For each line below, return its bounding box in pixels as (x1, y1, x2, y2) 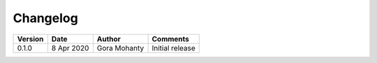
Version (17, 34, 44, 44)
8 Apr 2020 (51, 43, 89, 53)
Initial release (151, 43, 195, 53)
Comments (151, 34, 190, 44)
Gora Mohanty (96, 43, 145, 53)
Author (96, 34, 121, 44)
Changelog (13, 10, 78, 26)
